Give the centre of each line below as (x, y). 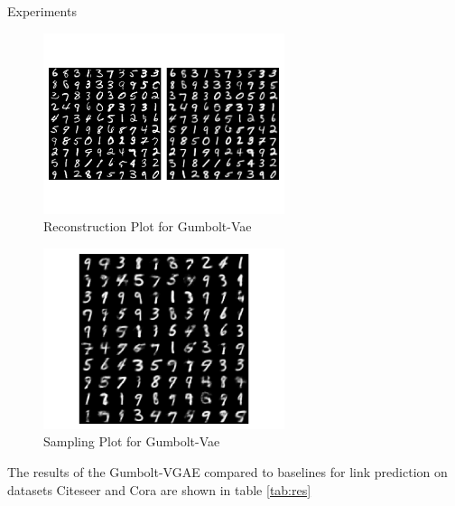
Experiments (42, 11)
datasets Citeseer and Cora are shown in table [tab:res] (159, 489)
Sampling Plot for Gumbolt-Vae (132, 441)
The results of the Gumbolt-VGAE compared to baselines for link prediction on (227, 471)
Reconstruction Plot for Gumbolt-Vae (148, 226)
